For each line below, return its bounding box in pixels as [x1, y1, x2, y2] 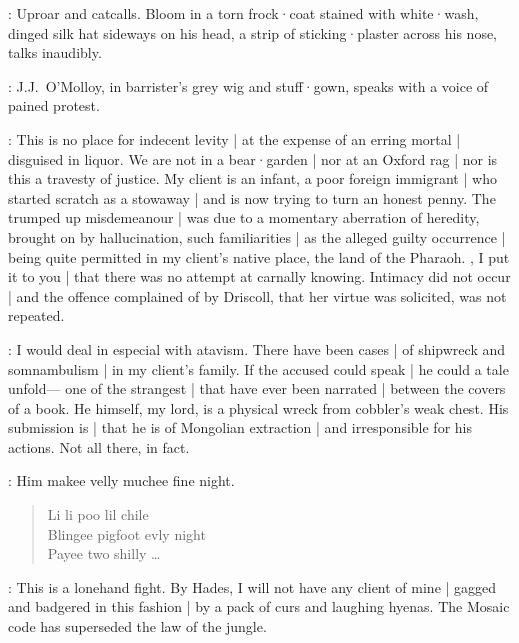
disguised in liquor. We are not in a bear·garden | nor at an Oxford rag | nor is [8, 148, 498, 169]
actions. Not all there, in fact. [8, 436, 190, 457]
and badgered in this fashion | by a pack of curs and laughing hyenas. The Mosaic [8, 596, 510, 617]
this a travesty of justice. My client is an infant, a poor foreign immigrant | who [8, 168, 497, 189]
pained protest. [8, 95, 100, 116]
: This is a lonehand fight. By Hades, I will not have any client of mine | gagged [8, 576, 497, 597]
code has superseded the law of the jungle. [8, 616, 267, 637]
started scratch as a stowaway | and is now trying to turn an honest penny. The [8, 187, 496, 208]
